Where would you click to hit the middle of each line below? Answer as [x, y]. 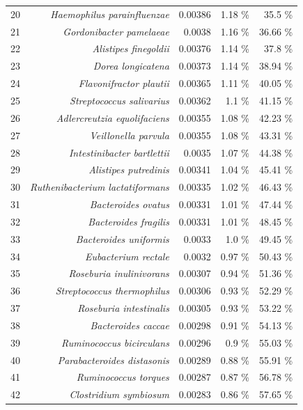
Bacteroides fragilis [129, 221]
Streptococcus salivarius [119, 100]
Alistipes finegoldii [131, 48]
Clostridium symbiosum [119, 394]
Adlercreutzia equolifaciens [112, 117]
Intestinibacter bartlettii [119, 152]
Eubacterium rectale [127, 256]
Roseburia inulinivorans [119, 273]
